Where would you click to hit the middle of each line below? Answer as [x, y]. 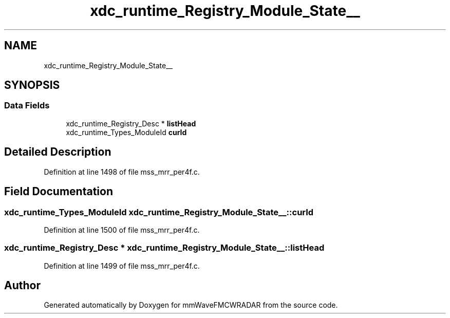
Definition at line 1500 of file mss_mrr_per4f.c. [122, 230]
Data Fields [27, 106]
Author [22, 286]
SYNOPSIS [32, 85]
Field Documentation [59, 192]
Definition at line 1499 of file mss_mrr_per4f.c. [122, 266]
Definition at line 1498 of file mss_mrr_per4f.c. [122, 172]
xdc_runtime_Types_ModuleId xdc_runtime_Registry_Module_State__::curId [159, 212]
